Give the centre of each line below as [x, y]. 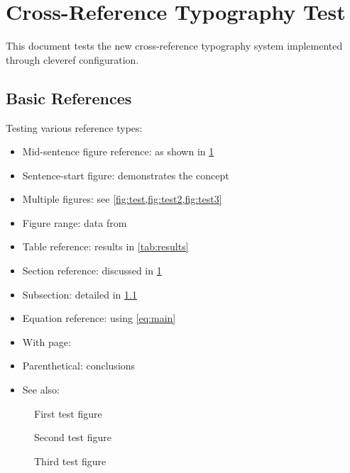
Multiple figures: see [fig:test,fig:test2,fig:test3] [122, 199]
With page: [47, 341]
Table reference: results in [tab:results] [105, 246]
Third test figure [70, 461]
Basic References [69, 98]
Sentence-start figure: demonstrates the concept [126, 175]
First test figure [68, 413]
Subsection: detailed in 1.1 [80, 294]
